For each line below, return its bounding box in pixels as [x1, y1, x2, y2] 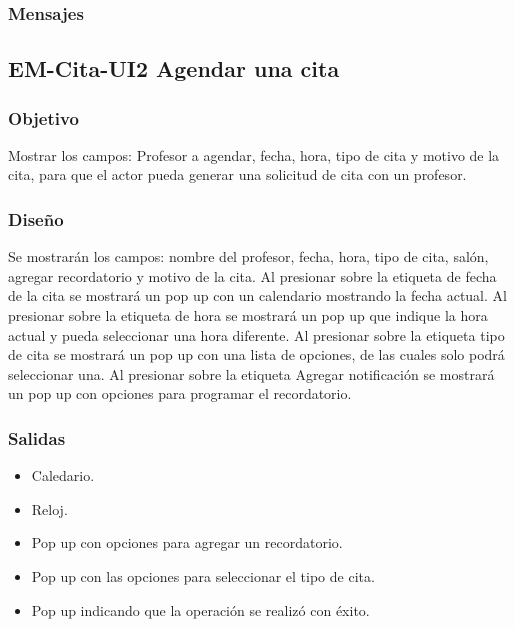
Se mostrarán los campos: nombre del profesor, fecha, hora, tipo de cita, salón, [8, 246, 489, 267]
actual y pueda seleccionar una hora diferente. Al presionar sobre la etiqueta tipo [8, 324, 505, 345]
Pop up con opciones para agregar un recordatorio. [31, 532, 343, 553]
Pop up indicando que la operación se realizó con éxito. [31, 599, 370, 620]
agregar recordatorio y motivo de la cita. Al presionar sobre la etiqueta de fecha [8, 265, 497, 286]
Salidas [8, 425, 66, 450]
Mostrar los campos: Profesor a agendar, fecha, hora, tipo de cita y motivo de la [8, 144, 500, 165]
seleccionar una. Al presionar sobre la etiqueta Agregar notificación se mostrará [8, 363, 495, 384]
